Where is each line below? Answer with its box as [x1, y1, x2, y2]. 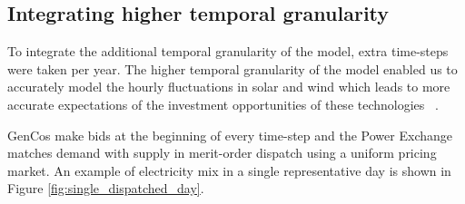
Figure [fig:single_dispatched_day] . [7, 179, 204, 198]
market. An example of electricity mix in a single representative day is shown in [7, 160, 451, 180]
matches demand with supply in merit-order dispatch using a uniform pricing [7, 143, 437, 162]
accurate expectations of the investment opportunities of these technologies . [7, 94, 439, 113]
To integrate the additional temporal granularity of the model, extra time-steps [7, 42, 449, 61]
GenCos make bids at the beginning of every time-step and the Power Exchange [7, 125, 452, 144]
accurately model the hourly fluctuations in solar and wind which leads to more [7, 77, 450, 96]
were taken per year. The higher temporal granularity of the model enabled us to [7, 59, 458, 78]
